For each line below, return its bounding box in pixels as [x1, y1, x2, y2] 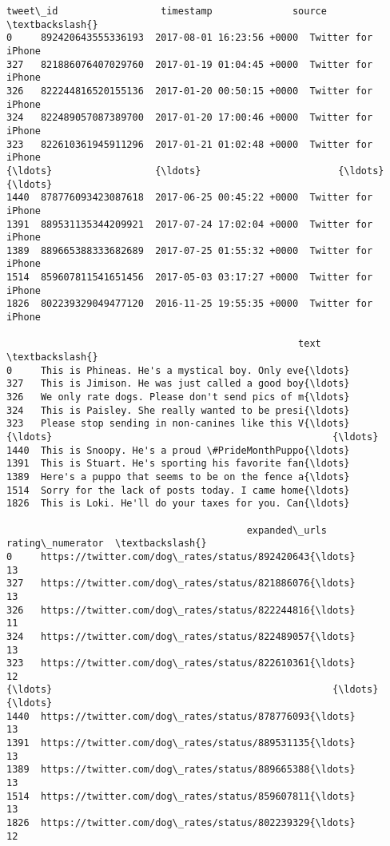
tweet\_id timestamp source [6, 6, 327, 17]
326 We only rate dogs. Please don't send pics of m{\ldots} [6, 391, 350, 403]
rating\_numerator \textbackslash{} [6, 538, 207, 550]
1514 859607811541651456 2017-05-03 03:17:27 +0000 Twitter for [6, 272, 373, 284]
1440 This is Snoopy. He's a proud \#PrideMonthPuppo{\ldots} [6, 444, 350, 456]
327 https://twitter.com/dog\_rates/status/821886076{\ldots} [6, 578, 356, 590]
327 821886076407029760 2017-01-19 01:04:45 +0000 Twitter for [6, 58, 373, 70]
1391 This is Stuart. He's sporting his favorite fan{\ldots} [6, 458, 350, 470]
